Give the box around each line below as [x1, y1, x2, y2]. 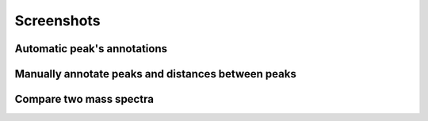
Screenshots [14, 12, 101, 29]
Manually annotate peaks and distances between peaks [14, 67, 296, 81]
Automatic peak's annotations [14, 42, 168, 55]
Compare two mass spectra [14, 93, 155, 106]
